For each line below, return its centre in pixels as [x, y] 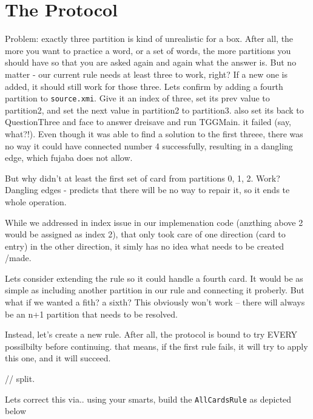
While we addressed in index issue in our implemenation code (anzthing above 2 [154, 222]
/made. [18, 258]
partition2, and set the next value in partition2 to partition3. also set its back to [154, 110]
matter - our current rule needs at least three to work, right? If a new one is [146, 74]
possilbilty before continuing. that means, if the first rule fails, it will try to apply [156, 346]
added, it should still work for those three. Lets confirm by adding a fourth [144, 86]
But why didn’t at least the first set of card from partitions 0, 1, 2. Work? [143, 178]
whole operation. [36, 201]
